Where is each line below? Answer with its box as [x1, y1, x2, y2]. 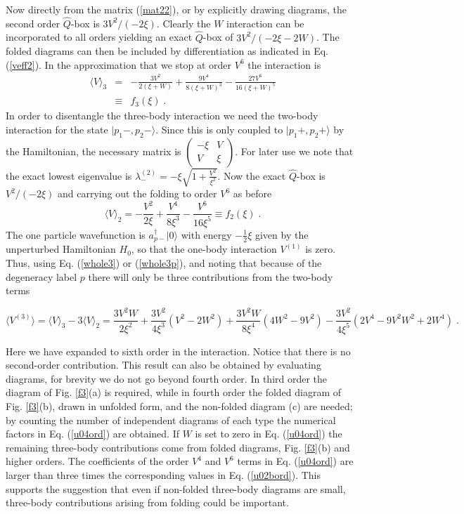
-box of [202, 29, 233, 44]
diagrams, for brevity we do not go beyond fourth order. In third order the [6, 371, 328, 385]
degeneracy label [6, 269, 77, 284]
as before [233, 186, 272, 201]
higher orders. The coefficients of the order [6, 454, 189, 468]
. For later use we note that [235, 143, 354, 158]
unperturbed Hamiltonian [6, 242, 116, 256]
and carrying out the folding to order [58, 186, 217, 201]
